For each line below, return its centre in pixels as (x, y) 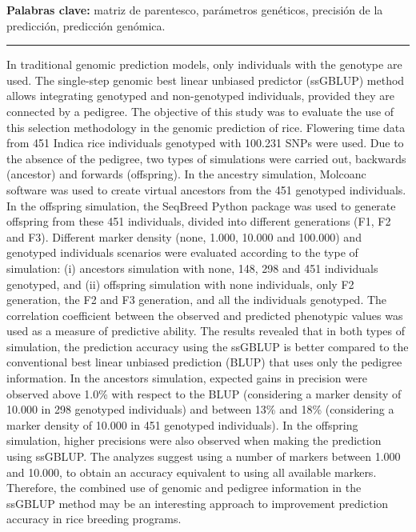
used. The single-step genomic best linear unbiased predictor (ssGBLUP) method (206, 80)
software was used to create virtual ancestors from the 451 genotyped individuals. (206, 189)
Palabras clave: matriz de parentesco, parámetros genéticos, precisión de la (195, 10)
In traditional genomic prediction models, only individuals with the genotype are (204, 64)
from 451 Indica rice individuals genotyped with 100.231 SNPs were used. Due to (205, 143)
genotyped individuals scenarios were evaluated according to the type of (182, 252)
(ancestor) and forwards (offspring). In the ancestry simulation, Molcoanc (186, 174)
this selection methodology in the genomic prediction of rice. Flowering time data (206, 127)
